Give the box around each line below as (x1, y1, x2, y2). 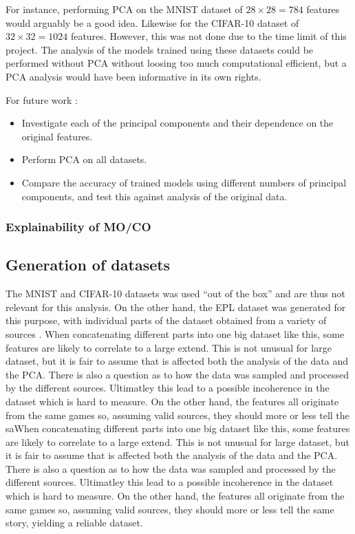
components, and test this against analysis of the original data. (21, 189, 288, 203)
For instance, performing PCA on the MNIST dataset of (6, 2, 243, 16)
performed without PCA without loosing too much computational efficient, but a (6, 56, 347, 70)
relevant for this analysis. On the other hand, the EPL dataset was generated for (6, 299, 346, 314)
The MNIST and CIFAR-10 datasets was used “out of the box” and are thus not (6, 286, 345, 301)
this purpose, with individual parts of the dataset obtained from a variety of (6, 313, 327, 328)
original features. (21, 129, 93, 143)
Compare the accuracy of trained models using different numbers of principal (21, 175, 347, 189)
